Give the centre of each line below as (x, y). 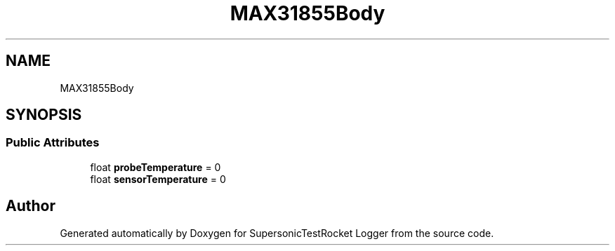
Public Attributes (53, 143)
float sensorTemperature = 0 (158, 179)
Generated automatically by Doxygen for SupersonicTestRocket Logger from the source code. (277, 233)
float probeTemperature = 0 (156, 167)
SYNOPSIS (44, 115)
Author (31, 206)
